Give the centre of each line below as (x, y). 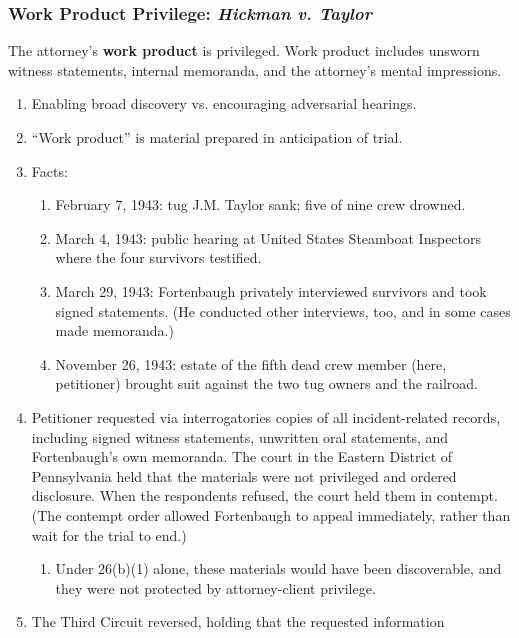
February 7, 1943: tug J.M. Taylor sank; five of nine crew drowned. (260, 204)
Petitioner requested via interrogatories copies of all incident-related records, (266, 416)
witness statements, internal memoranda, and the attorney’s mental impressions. (255, 69)
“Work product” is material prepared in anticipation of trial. (217, 137)
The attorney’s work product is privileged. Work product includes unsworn (244, 50)
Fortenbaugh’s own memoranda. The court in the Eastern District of (242, 456)
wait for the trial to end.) (109, 534)
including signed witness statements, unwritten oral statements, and (240, 436)
